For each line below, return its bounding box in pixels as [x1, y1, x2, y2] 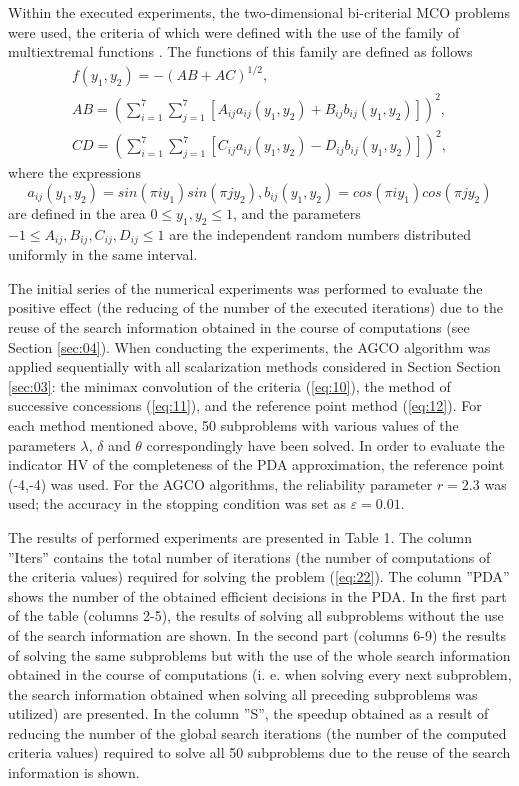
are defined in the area [8, 202, 146, 223]
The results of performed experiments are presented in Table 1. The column [8, 526, 473, 547]
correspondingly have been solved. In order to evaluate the [146, 434, 505, 455]
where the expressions [8, 162, 141, 183]
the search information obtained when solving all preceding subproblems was [8, 683, 478, 704]
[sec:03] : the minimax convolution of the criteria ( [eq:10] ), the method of [8, 375, 451, 396]
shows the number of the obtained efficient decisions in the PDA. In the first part [8, 585, 507, 606]
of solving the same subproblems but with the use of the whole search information [8, 644, 511, 665]
